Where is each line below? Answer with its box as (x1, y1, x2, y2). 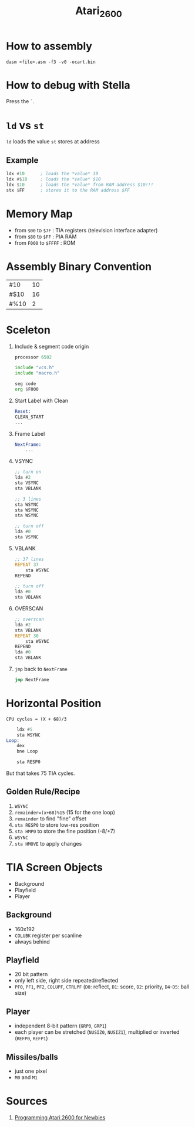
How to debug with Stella (6, 78, 130, 92)
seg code (14, 381, 36, 387)
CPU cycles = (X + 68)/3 (6, 716, 67, 722)
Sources (6, 1095, 48, 1108)
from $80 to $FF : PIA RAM (14, 233, 77, 240)
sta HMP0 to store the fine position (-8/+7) (14, 827, 116, 834)
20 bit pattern (14, 971, 48, 978)
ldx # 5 (16, 727, 33, 732)
